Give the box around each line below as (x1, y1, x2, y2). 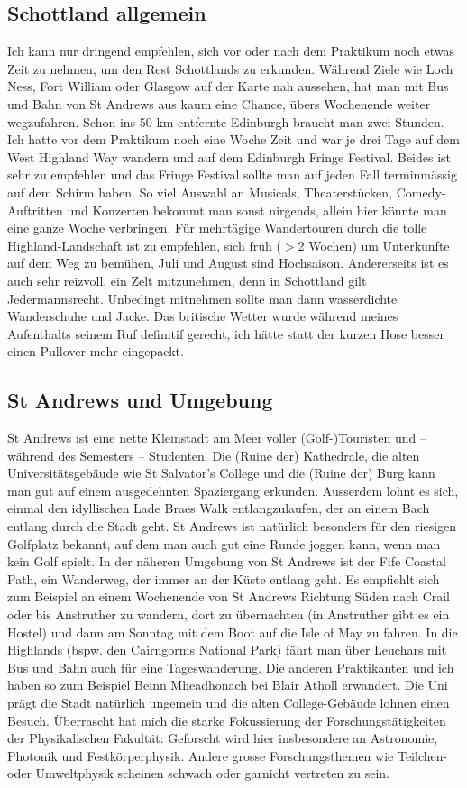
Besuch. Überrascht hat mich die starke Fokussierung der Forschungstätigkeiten (7, 710, 446, 729)
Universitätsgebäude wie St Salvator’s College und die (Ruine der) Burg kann (7, 463, 435, 482)
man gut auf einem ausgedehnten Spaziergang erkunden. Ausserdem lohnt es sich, (7, 481, 459, 499)
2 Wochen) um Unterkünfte (298, 235, 450, 254)
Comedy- (396, 182, 446, 201)
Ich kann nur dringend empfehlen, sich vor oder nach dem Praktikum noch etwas (7, 41, 455, 60)
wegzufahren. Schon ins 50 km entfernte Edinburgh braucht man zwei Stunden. (7, 112, 444, 131)
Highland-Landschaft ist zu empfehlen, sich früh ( (7, 235, 281, 254)
